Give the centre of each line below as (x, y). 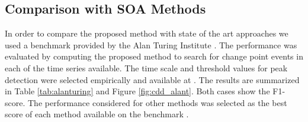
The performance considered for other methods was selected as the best (157, 102)
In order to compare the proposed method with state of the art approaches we (147, 33)
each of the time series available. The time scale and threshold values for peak (146, 67)
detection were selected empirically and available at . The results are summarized (152, 79)
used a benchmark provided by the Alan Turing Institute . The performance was (151, 44)
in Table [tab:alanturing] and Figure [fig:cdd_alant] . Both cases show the (137, 91)
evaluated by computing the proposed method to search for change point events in (154, 56)
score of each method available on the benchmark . (97, 114)
